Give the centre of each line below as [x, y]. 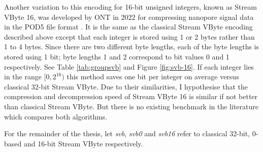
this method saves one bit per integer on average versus [153, 77]
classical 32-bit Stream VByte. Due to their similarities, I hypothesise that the [126, 86]
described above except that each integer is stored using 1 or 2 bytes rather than [129, 36]
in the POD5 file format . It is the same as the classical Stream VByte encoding [128, 27]
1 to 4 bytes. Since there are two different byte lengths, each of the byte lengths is [132, 47]
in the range [23, 77]
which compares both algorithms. [56, 116]
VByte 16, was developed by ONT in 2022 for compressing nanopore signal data [129, 17]
